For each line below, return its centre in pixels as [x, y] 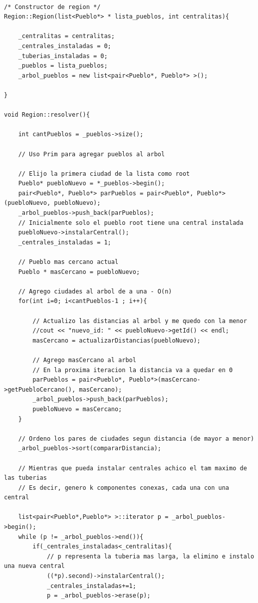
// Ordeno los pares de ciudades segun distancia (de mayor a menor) [136, 438]
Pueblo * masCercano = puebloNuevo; [79, 272]
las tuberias [25, 478]
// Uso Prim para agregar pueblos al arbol [92, 154]
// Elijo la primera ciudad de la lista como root [104, 174]
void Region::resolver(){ [47, 115]
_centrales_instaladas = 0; [65, 46]
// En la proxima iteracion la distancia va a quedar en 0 [133, 370]
